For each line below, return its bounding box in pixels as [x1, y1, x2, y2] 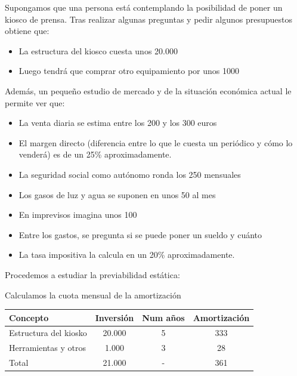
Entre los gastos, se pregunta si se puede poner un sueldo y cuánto [18, 228, 262, 241]
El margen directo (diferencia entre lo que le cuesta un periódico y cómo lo [18, 136, 293, 149]
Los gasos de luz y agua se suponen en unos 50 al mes [18, 188, 216, 201]
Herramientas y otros [9, 341, 86, 354]
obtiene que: [5, 24, 49, 37]
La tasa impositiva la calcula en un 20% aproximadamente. [18, 248, 235, 261]
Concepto [9, 311, 49, 323]
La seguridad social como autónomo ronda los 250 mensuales [18, 168, 241, 180]
